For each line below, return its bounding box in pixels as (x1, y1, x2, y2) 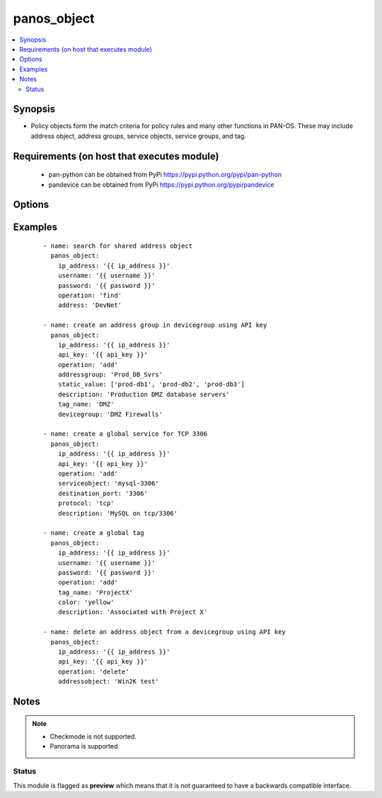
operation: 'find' (57, 291, 122, 299)
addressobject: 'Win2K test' (57, 678, 159, 686)
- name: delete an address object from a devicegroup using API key (43, 628, 286, 636)
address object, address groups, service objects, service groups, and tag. (30, 132, 247, 140)
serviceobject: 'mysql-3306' (57, 480, 159, 487)
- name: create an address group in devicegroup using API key (43, 321, 267, 329)
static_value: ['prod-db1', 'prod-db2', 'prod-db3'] (57, 381, 245, 388)
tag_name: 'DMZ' (57, 400, 115, 408)
